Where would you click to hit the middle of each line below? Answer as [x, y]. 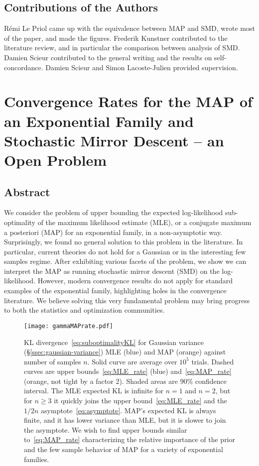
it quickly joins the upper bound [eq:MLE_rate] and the [140, 401]
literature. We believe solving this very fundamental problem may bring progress [127, 300]
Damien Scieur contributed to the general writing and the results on [108, 57]
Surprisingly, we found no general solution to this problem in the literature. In [124, 242]
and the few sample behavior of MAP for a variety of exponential [124, 449]
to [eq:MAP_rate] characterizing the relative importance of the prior [130, 439]
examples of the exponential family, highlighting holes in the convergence [115, 291]
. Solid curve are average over [132, 361]
